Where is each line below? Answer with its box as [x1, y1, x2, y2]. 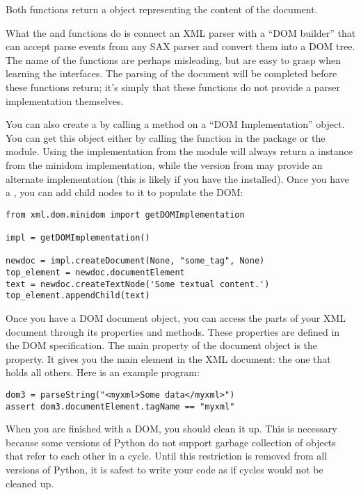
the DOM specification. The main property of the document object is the [6, 338, 318, 352]
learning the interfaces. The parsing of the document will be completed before [6, 66, 337, 81]
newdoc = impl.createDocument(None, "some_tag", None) [6, 256, 265, 266]
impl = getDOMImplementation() [6, 233, 150, 243]
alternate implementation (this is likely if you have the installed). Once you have [6, 171, 349, 186]
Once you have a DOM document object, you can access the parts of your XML [6, 310, 346, 325]
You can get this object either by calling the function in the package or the [6, 130, 326, 145]
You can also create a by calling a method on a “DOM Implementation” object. [6, 117, 345, 131]
